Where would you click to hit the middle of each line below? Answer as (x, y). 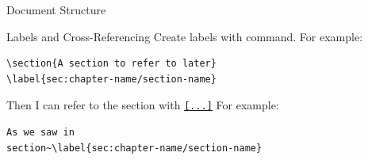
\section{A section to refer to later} (111, 64)
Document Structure (56, 10)
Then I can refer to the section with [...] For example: (143, 105)
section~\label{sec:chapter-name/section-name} (134, 148)
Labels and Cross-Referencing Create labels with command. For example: (185, 36)
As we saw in (40, 133)
